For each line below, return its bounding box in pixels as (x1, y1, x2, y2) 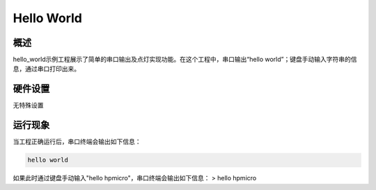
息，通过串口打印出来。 (13, 64, 80, 73)
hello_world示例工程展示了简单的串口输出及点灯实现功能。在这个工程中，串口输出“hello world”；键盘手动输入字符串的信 (13, 55, 357, 64)
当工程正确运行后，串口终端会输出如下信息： (13, 137, 141, 146)
